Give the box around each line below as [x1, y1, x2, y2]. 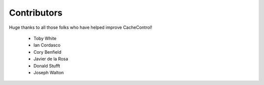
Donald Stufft [33, 63, 61, 68]
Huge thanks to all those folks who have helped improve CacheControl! [9, 24, 153, 30]
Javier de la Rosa [33, 56, 68, 62]
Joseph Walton [33, 69, 64, 75]
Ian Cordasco [33, 42, 61, 48]
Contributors [9, 7, 63, 18]
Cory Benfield [33, 49, 62, 55]
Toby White [33, 35, 57, 41]
